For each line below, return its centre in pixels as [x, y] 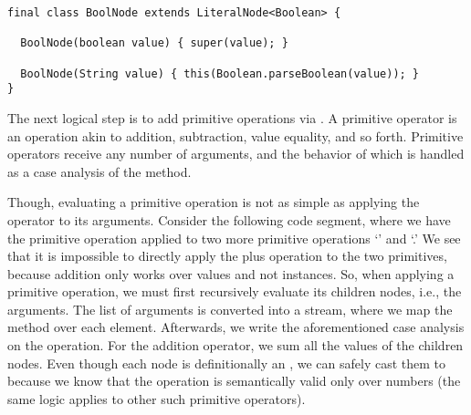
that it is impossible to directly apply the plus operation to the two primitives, [227, 256]
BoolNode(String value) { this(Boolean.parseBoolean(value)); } [220, 73]
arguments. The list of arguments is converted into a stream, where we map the [230, 309]
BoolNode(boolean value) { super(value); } [154, 43]
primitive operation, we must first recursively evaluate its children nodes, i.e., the [235, 291]
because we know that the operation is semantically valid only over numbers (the [234, 381]
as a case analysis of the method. [99, 171]
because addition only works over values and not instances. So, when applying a [231, 273]
